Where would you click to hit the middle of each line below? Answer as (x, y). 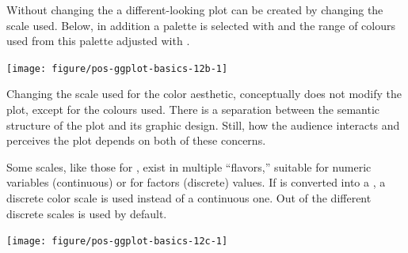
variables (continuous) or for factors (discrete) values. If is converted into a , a (196, 182)
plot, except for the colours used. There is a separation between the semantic (193, 110)
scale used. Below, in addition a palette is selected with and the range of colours (201, 25)
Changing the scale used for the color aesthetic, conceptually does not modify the (204, 94)
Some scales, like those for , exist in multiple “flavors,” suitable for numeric (189, 166)
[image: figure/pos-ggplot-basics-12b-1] (117, 68)
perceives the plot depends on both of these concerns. (136, 140)
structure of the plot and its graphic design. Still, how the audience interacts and (203, 125)
